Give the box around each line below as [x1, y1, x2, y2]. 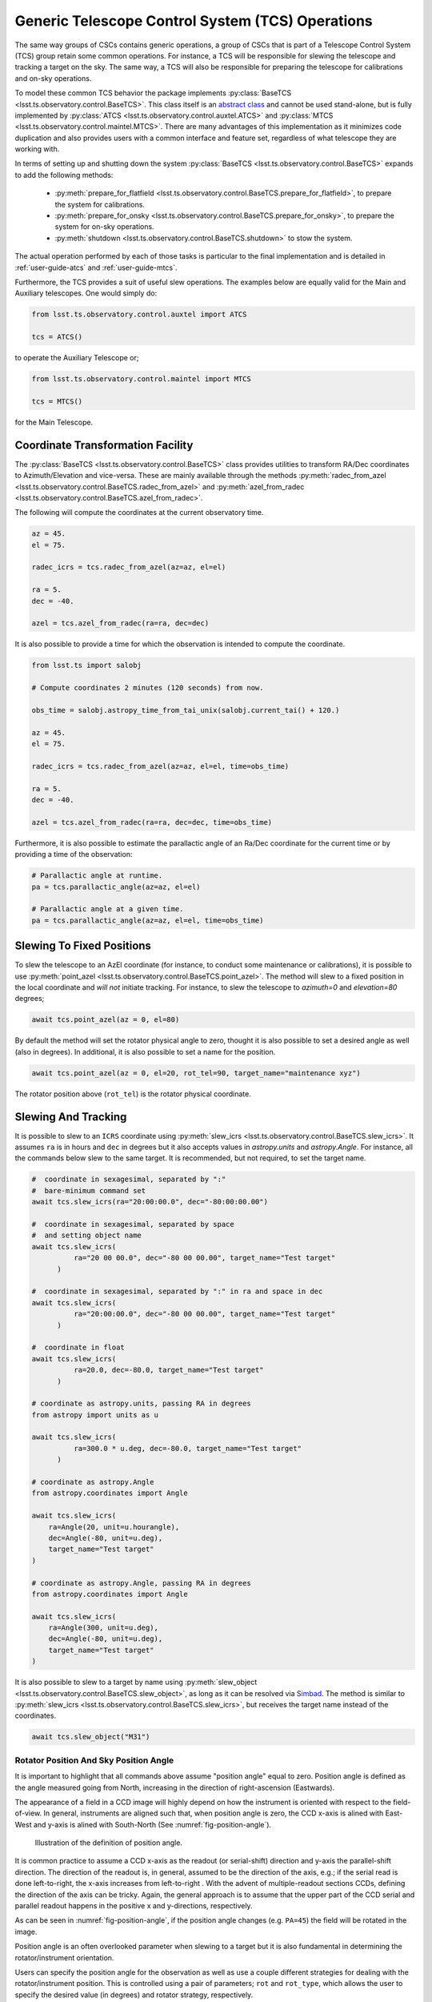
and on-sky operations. [14, 73, 92, 83]
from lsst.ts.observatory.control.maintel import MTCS [31, 375, 251, 384]
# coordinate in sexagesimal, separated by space [31, 1220, 235, 1229]
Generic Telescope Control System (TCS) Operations [14, 12, 374, 30]
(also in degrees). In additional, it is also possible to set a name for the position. [14, 1047, 276, 1056]
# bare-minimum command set [31, 1186, 146, 1195]
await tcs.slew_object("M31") [31, 1732, 150, 1742]
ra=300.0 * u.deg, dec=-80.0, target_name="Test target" [73, 1444, 302, 1453]
